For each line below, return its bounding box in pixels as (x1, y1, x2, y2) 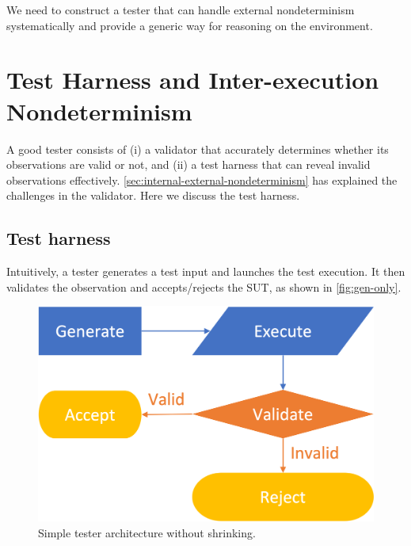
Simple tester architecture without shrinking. (38, 524, 256, 540)
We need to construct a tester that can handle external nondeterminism (6, 2, 355, 17)
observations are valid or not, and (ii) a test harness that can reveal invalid (6, 156, 371, 173)
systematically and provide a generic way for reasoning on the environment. (6, 17, 373, 33)
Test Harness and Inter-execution (6, 63, 379, 96)
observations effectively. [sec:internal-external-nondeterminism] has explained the (6, 171, 398, 188)
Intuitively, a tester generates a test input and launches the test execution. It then (6, 263, 405, 280)
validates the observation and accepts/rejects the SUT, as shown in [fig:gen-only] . (6, 278, 401, 295)
